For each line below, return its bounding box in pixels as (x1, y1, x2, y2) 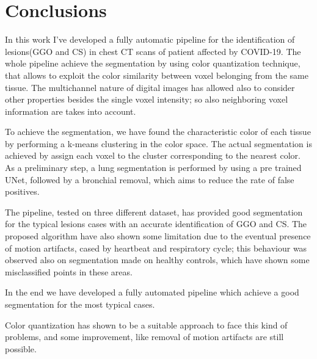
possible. (5, 342, 37, 355)
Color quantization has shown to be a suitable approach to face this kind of (5, 318, 288, 331)
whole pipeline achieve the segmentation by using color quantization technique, (5, 57, 301, 70)
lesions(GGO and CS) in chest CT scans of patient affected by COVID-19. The (5, 45, 301, 57)
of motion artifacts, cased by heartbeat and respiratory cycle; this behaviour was (5, 241, 307, 254)
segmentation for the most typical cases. (5, 298, 155, 310)
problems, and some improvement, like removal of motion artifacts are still (5, 330, 284, 343)
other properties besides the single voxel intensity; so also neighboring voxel (5, 93, 288, 106)
